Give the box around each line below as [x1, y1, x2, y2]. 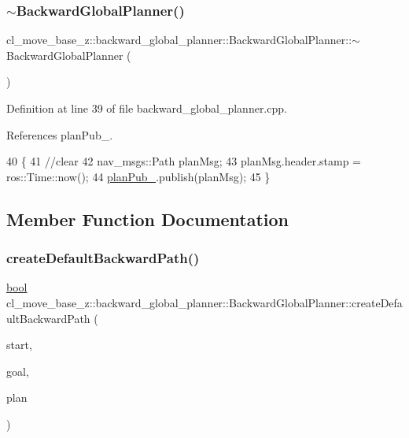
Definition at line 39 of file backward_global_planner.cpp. [6, 100, 287, 116]
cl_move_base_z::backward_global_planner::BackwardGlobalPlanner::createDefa [6, 294, 403, 310]
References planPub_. [6, 126, 113, 143]
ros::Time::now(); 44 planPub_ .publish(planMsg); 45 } [6, 168, 271, 184]
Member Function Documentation [6, 206, 289, 231]
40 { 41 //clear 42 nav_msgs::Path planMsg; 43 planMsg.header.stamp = [6, 153, 362, 169]
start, [6, 336, 32, 353]
